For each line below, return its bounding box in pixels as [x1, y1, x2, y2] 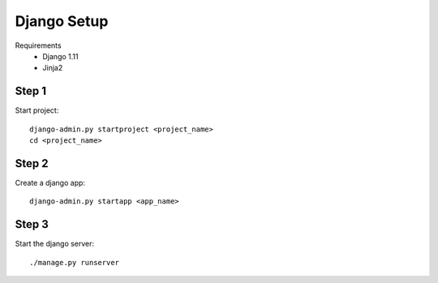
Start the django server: [15, 239, 95, 249]
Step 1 [15, 84, 47, 98]
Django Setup [15, 12, 109, 30]
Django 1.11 [42, 51, 79, 61]
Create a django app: [15, 178, 85, 187]
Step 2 [15, 157, 49, 170]
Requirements [15, 41, 62, 50]
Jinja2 [42, 63, 63, 73]
